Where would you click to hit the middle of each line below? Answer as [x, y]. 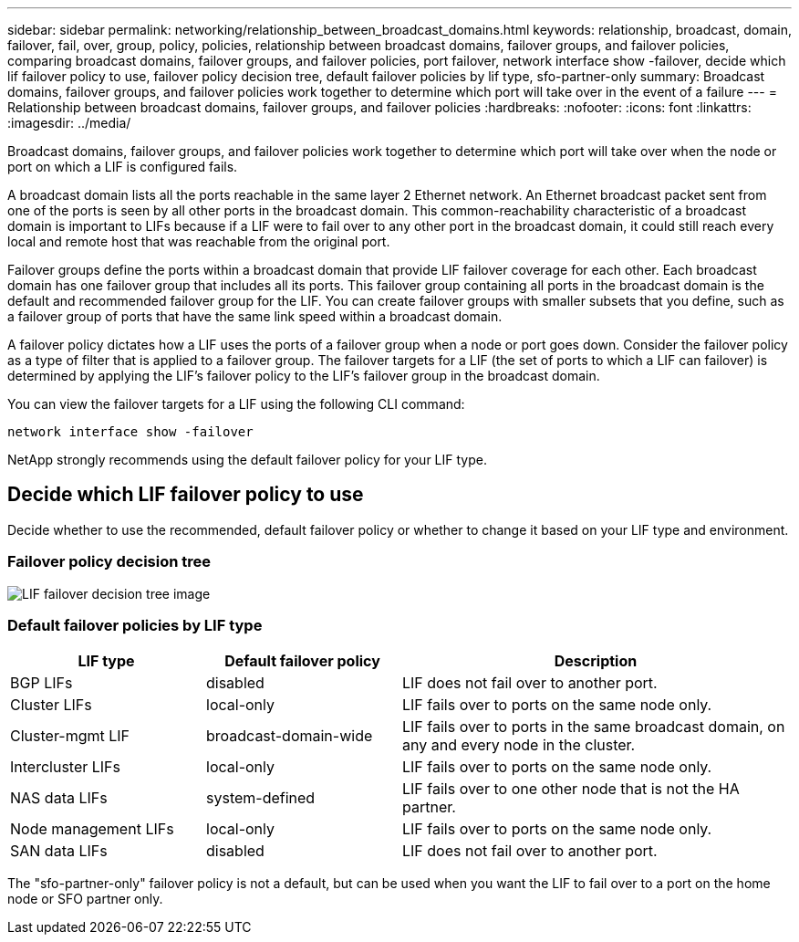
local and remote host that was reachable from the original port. [199, 241]
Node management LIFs [92, 829]
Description [596, 661]
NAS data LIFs [59, 798]
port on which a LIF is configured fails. [123, 167]
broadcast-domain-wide [290, 736]
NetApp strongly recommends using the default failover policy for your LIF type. [247, 460]
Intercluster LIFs [65, 767]
